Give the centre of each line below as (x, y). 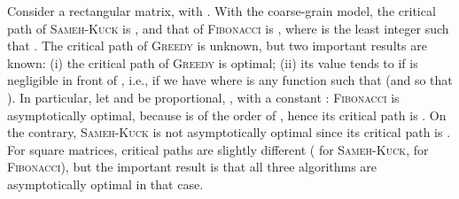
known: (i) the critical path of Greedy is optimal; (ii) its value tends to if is (213, 62)
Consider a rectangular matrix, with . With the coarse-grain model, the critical (222, 11)
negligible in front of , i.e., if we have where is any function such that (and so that (230, 80)
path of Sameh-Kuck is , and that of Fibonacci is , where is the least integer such (228, 28)
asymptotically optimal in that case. (105, 184)
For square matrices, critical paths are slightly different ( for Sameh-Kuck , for (218, 149)
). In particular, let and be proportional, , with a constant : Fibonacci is (203, 97)
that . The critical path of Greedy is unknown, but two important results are (217, 46)
